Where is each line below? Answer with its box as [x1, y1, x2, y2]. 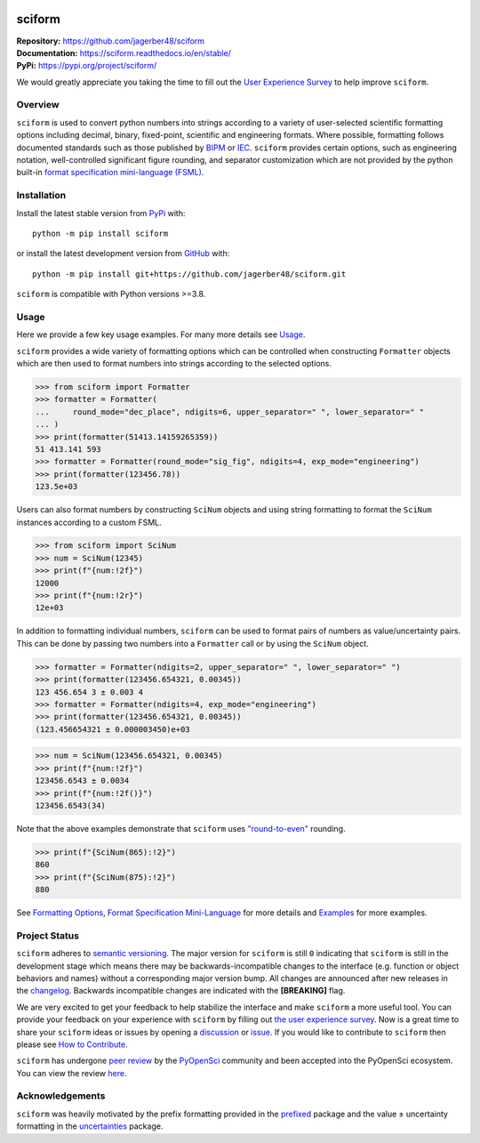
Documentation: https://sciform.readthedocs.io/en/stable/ [16, 47, 231, 58]
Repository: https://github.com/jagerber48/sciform [16, 36, 204, 46]
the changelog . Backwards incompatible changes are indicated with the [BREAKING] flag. [16, 986, 346, 996]
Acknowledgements [16, 1090, 106, 1102]
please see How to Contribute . [16, 1039, 128, 1050]
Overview [16, 99, 60, 111]
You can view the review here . [16, 1067, 127, 1078]
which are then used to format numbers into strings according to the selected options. [16, 358, 332, 369]
